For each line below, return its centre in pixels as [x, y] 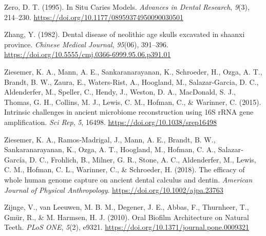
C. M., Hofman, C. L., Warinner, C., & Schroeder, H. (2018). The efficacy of [125, 169]
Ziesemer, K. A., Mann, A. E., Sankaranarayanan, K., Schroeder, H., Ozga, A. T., [133, 71]
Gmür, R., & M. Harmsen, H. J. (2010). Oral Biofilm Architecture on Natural [127, 217]
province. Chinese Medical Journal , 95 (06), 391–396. [86, 44]
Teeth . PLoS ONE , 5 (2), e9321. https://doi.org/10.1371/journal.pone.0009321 [127, 227]
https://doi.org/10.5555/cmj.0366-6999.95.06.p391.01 [88, 54]
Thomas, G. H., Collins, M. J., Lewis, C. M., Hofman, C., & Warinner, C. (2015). [133, 102]
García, [16, 159]
